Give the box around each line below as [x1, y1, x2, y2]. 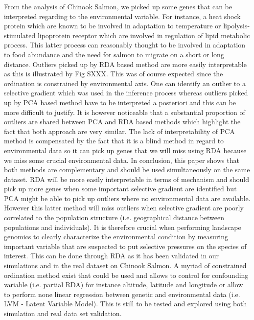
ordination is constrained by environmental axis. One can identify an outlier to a [4, 78, 246, 88]
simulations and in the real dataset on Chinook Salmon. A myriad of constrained [4, 260, 247, 271]
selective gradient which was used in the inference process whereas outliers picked [4, 88, 248, 98]
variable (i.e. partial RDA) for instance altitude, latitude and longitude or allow [4, 279, 243, 290]
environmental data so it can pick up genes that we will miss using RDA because [4, 145, 247, 155]
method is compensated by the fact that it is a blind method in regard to [4, 136, 224, 146]
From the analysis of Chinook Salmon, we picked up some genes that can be [4, 1, 232, 11]
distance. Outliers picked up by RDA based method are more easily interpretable [4, 59, 247, 69]
